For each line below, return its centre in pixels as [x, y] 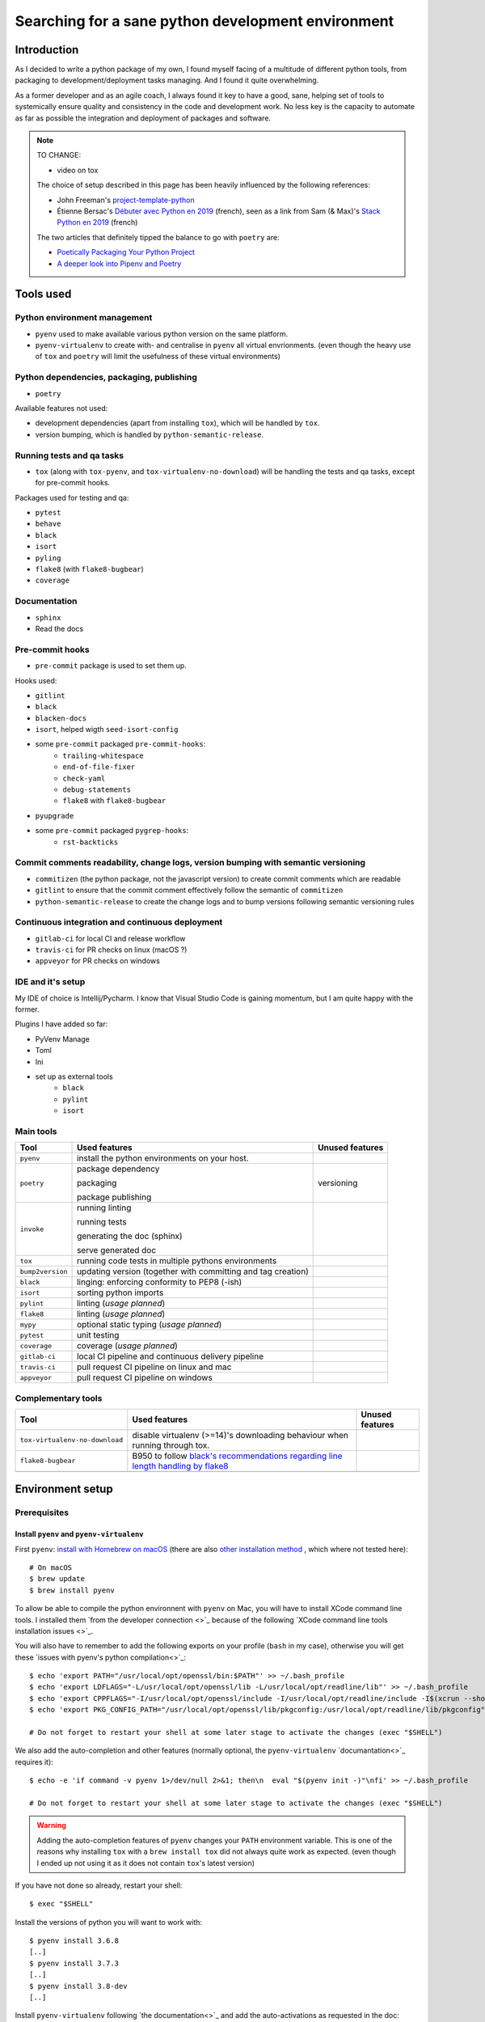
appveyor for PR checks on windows [98, 961]
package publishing [114, 1197]
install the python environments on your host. [163, 1158]
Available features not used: [61, 408]
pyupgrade [55, 816]
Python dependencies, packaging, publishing [106, 378]
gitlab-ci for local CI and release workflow [110, 938]
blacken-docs [61, 718]
